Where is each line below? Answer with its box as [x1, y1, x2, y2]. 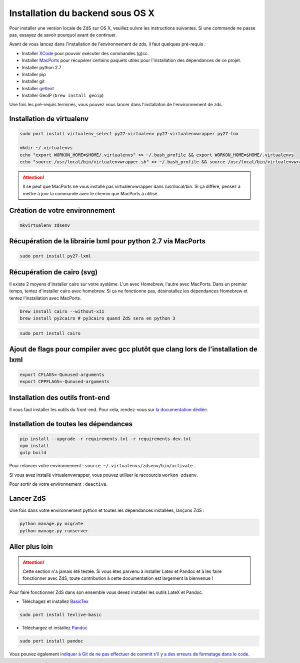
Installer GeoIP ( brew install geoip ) [21, 93, 104, 99]
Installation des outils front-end [9, 393, 110, 402]
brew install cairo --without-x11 [19, 308, 104, 314]
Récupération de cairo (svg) [9, 268, 98, 276]
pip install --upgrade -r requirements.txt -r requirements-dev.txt [19, 436, 191, 442]
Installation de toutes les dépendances [9, 420, 133, 428]
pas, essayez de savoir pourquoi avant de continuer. [9, 32, 117, 38]
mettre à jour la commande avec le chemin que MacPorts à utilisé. [22, 190, 159, 196]
